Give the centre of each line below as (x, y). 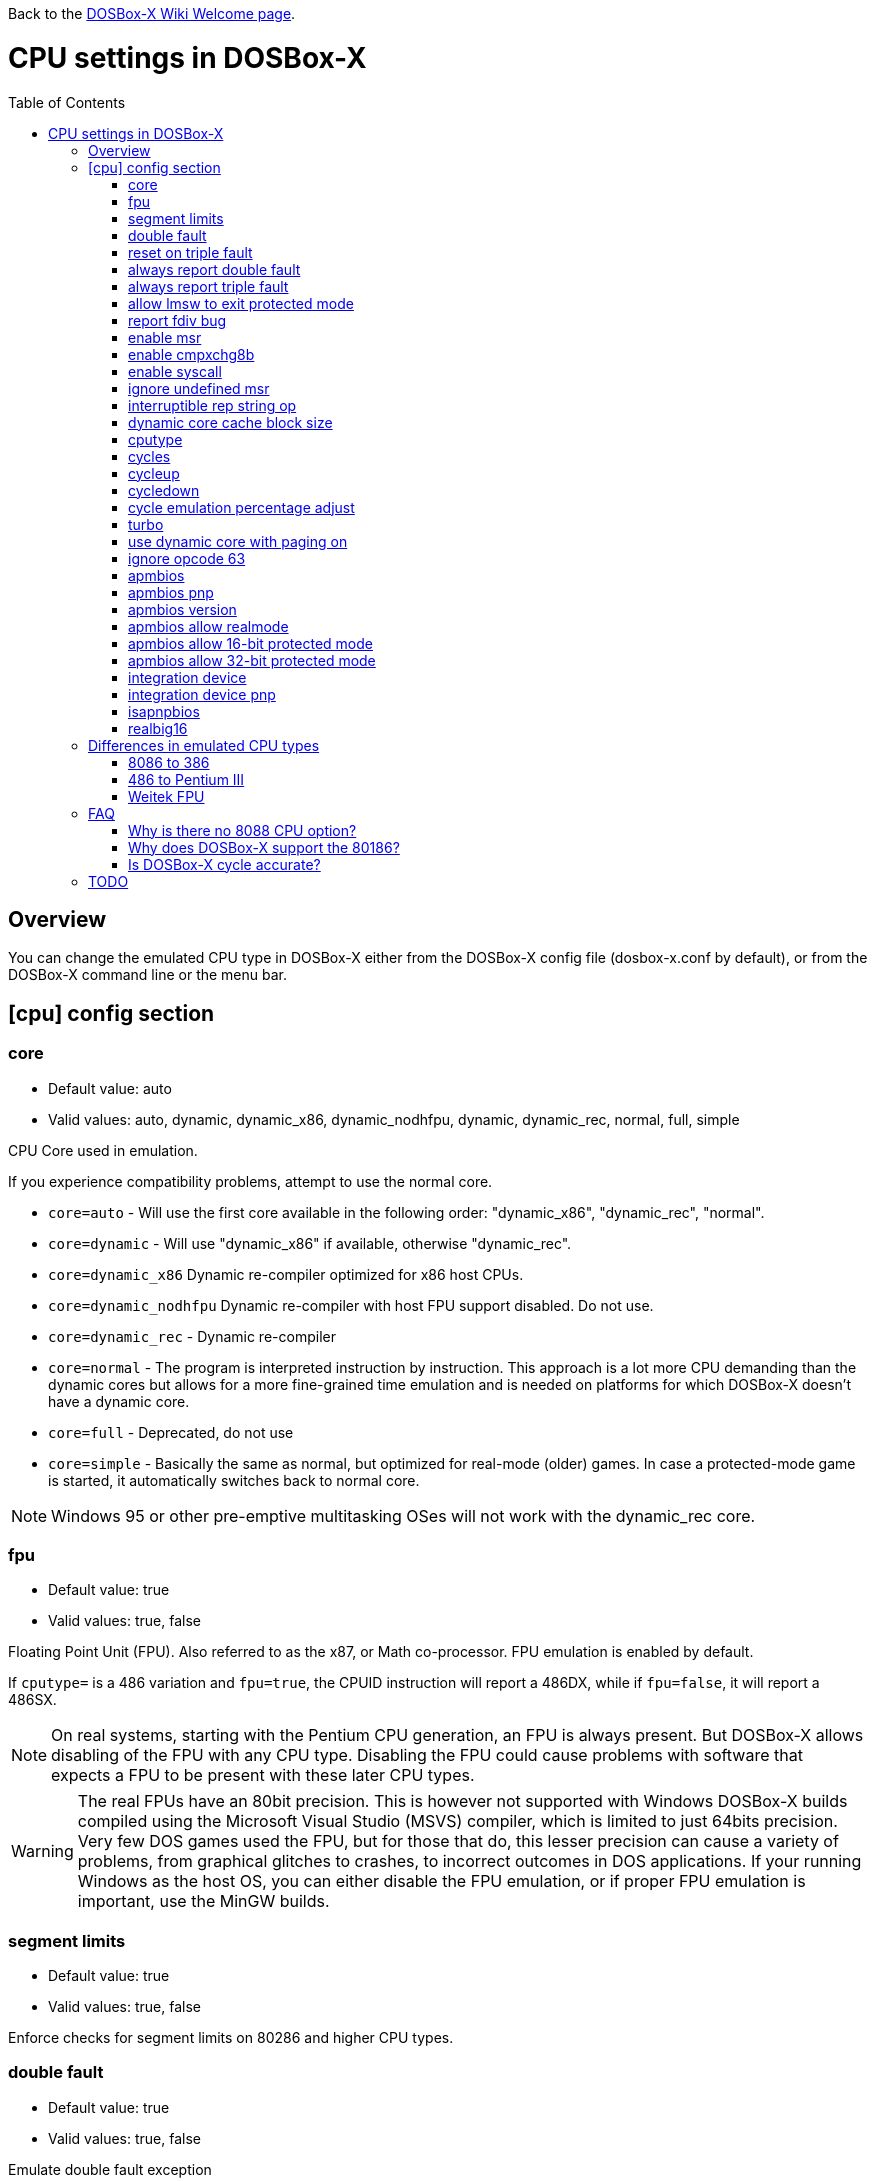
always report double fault (214, 269)
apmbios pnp (171, 592)
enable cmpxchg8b (191, 354)
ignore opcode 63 (187, 558)
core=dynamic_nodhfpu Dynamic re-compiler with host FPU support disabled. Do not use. (351, 1305)
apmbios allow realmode (208, 626)
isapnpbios (164, 711)
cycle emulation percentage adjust (241, 507)
